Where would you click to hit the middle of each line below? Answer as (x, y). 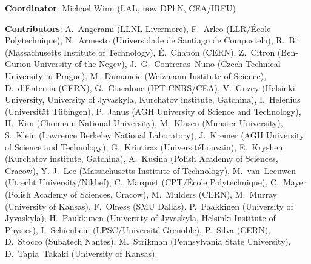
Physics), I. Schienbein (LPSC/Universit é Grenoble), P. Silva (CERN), (138, 229)
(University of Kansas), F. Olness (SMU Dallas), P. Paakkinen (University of (149, 206)
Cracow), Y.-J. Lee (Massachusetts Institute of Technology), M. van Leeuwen (151, 170)
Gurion (18, 64)
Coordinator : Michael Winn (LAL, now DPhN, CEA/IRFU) (120, 8)
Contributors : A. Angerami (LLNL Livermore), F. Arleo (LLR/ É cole (138, 28)
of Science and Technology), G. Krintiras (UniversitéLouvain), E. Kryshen (144, 146)
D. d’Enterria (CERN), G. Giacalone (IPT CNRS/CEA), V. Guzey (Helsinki (150, 87)
